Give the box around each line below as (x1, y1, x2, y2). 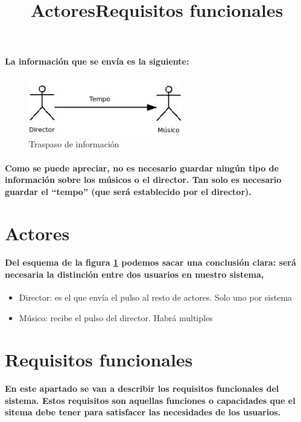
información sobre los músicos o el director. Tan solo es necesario (5, 173, 282, 186)
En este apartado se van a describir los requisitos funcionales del (5, 382, 279, 395)
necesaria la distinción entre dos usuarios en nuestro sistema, (5, 267, 264, 280)
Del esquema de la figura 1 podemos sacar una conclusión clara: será (5, 256, 296, 269)
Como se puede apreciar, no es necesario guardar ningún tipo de (5, 161, 279, 174)
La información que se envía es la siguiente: (5, 55, 189, 68)
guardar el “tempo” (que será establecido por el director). (5, 185, 252, 197)
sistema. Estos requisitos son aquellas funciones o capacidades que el (5, 394, 296, 406)
